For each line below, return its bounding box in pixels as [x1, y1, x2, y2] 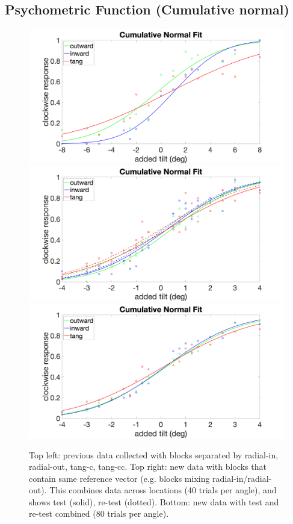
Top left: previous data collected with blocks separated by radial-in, [29, 448, 279, 461]
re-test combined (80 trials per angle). [29, 507, 169, 520]
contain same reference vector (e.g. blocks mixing [29, 472, 210, 484]
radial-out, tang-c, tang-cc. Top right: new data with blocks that [29, 460, 267, 473]
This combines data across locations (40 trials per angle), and [49, 484, 277, 496]
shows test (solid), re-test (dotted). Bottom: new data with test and [29, 495, 279, 508]
